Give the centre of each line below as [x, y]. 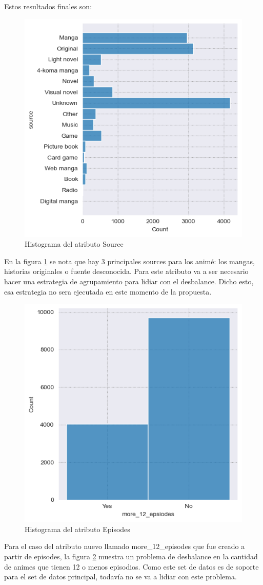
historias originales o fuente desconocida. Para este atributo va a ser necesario [126, 271]
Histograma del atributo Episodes [77, 529]
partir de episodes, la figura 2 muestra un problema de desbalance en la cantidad [131, 556]
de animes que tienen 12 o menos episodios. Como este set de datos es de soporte [131, 566]
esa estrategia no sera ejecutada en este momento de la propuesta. [108, 291]
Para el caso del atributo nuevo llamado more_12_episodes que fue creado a [125, 546]
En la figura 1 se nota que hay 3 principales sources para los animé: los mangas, [129, 261]
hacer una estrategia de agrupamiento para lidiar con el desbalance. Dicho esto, [129, 281]
